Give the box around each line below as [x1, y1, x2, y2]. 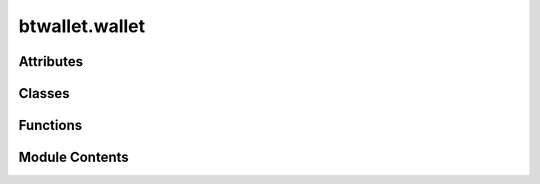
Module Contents [18, 149, 129, 166]
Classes [18, 85, 70, 102]
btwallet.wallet [18, 15, 146, 37]
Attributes [18, 53, 84, 70]
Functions [18, 117, 83, 134]
